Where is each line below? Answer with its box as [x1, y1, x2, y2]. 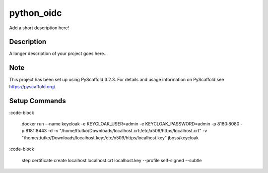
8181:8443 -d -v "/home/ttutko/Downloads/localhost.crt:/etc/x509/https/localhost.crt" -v [25, 128, 207, 134]
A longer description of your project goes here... [9, 51, 108, 57]
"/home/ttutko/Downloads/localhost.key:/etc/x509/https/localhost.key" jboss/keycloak [21, 134, 199, 141]
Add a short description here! [9, 25, 69, 31]
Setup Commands [9, 97, 67, 105]
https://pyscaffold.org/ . [9, 83, 57, 89]
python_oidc [9, 7, 62, 18]
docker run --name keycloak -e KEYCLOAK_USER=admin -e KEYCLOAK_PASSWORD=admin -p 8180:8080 [21, 121, 240, 127]
